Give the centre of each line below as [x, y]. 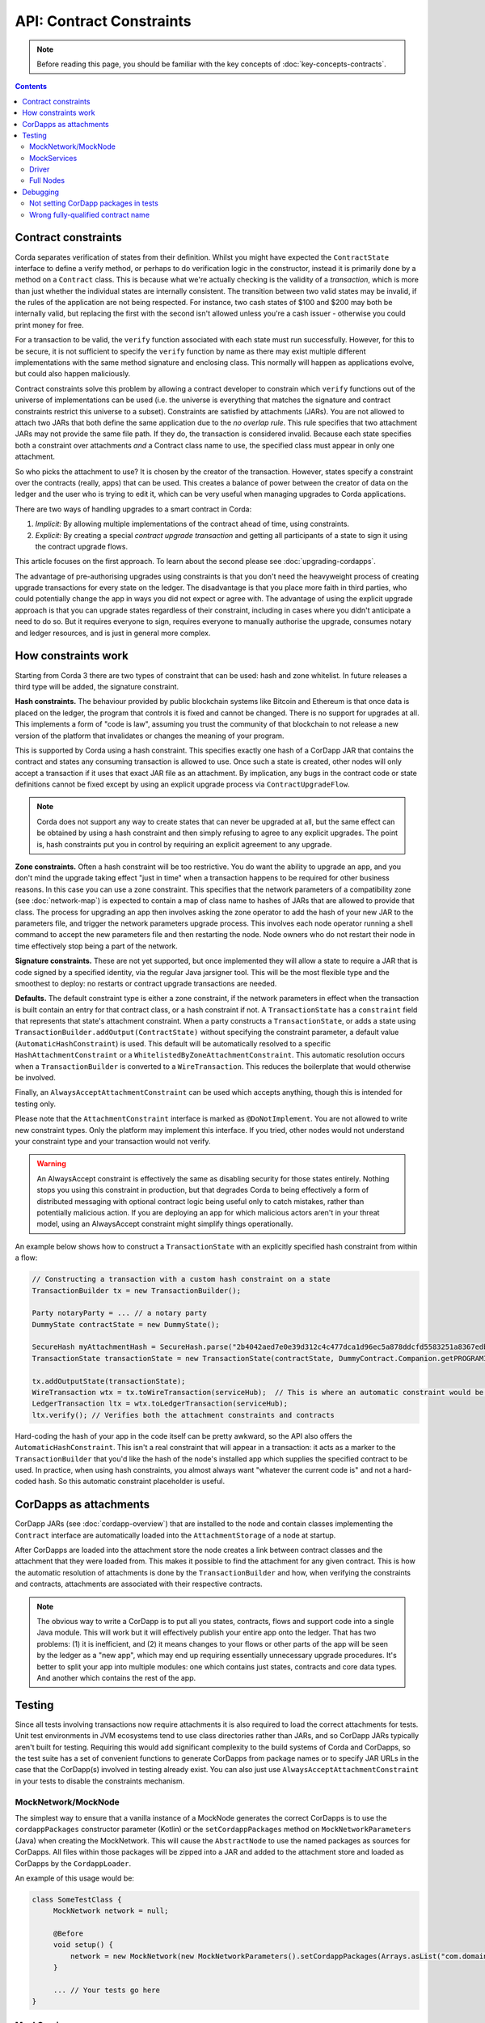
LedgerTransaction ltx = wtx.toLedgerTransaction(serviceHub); [160, 1404]
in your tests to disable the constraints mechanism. [100, 1781]
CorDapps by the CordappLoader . [73, 1863]
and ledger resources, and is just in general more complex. [113, 633]
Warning [51, 1164]
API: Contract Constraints [103, 21]
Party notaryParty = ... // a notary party [120, 1313]
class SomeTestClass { [77, 1899]
